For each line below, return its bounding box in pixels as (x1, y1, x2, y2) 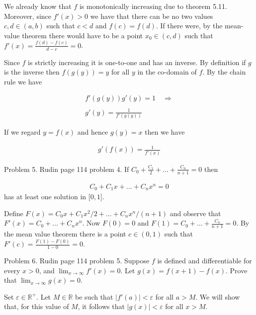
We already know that (4, 1, 72, 11)
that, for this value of (4, 301, 69, 312)
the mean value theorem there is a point (4, 229, 126, 239)
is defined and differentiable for (157, 255, 252, 265)
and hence (77, 127, 108, 137)
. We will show (195, 291, 240, 302)
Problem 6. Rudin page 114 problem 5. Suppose (4, 255, 150, 265)
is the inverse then (4, 67, 60, 77)
